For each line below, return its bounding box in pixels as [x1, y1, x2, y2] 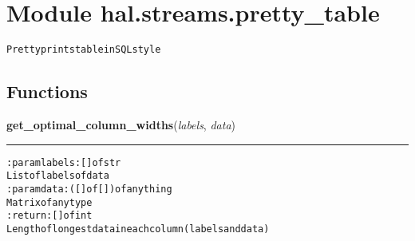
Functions [6, 79, 88, 104]
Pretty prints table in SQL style [6, 44, 161, 56]
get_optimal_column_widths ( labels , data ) [6, 116, 235, 132]
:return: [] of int [6, 210, 93, 222]
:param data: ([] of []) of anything [6, 183, 172, 195]
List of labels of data [6, 170, 109, 182]
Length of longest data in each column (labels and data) [6, 223, 270, 235]
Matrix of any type [6, 196, 93, 208]
